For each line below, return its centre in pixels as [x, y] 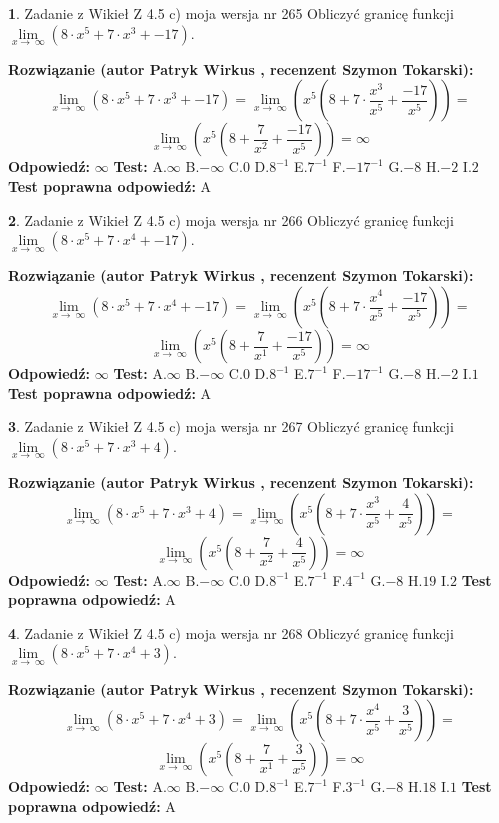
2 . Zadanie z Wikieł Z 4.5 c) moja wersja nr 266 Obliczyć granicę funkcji [231, 219]
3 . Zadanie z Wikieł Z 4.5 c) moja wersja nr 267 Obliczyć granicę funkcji [231, 426]
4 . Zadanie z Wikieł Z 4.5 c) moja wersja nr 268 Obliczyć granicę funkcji [231, 632]
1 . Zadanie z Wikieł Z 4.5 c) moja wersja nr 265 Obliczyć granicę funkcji [231, 13]
